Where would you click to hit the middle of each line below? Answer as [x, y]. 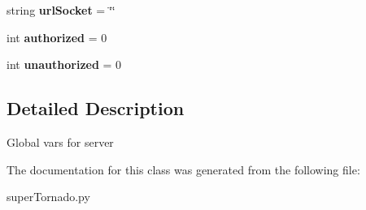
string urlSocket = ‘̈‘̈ [61, 10]
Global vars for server [60, 141]
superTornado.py [48, 197]
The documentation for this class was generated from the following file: [183, 169]
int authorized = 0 [57, 37]
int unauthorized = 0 [64, 64]
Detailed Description [96, 108]
